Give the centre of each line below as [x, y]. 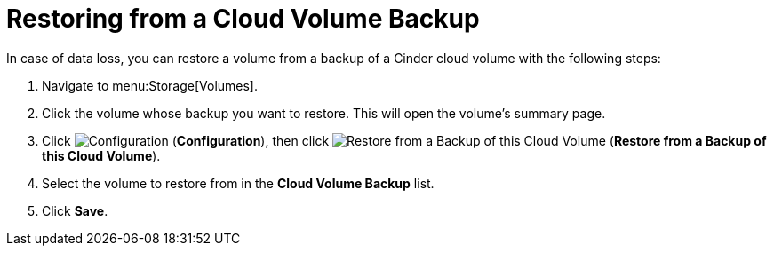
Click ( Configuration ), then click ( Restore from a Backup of [404, 140]
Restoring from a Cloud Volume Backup [243, 19]
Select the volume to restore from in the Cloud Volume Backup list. [238, 183]
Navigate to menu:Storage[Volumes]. [150, 85]
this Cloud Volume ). [101, 155]
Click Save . [75, 210]
